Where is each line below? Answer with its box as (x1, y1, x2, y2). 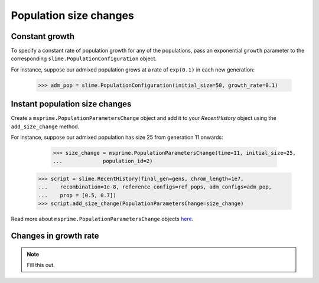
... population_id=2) (53, 158, 153, 165)
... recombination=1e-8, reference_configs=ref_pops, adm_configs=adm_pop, (38, 184, 272, 190)
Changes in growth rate (11, 231, 100, 241)
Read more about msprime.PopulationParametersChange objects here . (11, 216, 194, 223)
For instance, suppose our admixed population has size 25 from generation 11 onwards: (11, 134, 224, 141)
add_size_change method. (11, 123, 80, 130)
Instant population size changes (11, 99, 132, 109)
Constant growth (11, 31, 75, 41)
